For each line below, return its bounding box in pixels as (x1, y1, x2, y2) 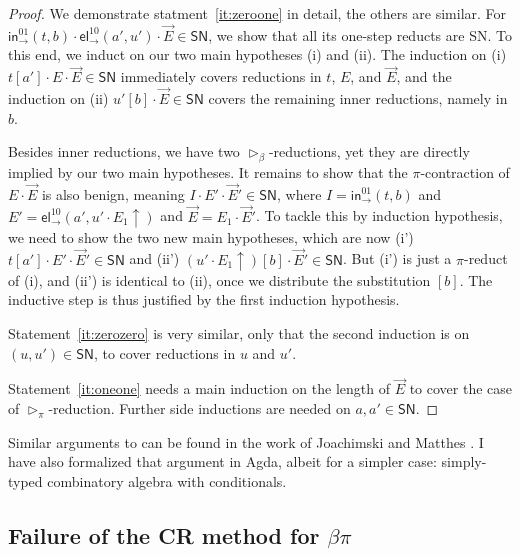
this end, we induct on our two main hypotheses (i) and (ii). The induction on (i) (8, 44, 507, 65)
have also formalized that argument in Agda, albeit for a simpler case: (8, 451, 437, 472)
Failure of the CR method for (8, 519, 320, 550)
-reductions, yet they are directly (268, 141, 470, 162)
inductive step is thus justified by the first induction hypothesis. (8, 289, 400, 310)
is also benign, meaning (41, 183, 185, 204)
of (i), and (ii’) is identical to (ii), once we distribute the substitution (8, 269, 431, 290)
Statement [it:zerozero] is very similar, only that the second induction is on (8, 323, 470, 344)
